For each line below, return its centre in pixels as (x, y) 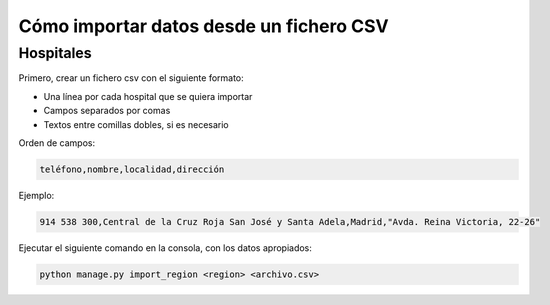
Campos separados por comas (107, 111)
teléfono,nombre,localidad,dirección (132, 169)
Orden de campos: (57, 142)
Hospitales (55, 53)
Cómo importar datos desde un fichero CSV (203, 26)
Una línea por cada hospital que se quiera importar (148, 96)
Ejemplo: (36, 195)
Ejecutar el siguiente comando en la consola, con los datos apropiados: (165, 247)
